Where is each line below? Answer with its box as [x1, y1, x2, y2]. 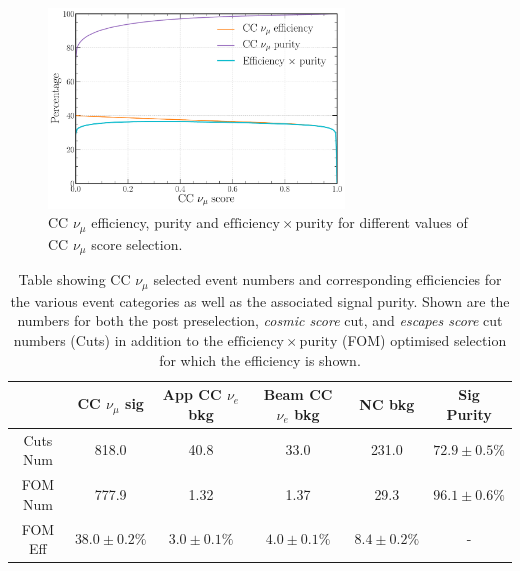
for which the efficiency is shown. [159, 349, 361, 370]
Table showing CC [18, 269, 131, 290]
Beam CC [263, 384, 333, 405]
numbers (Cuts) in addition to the [13, 330, 223, 350]
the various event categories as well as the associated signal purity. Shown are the [10, 290, 510, 311]
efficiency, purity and [91, 212, 219, 233]
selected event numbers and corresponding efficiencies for [153, 269, 502, 290]
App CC [162, 384, 222, 405]
